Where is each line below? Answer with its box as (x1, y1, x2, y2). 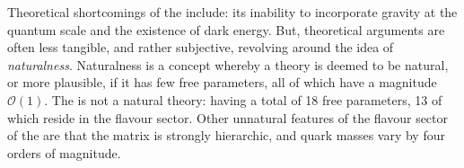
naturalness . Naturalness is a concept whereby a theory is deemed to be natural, (7, 55, 449, 74)
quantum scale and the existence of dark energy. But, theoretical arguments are (7, 20, 445, 39)
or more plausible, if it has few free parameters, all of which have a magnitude (7, 73, 437, 92)
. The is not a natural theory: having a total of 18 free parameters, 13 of (44, 90, 442, 109)
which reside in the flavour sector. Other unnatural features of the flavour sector (7, 108, 449, 127)
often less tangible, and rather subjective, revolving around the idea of (7, 38, 394, 57)
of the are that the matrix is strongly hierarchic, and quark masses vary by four (7, 126, 445, 145)
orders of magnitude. (7, 143, 121, 162)
